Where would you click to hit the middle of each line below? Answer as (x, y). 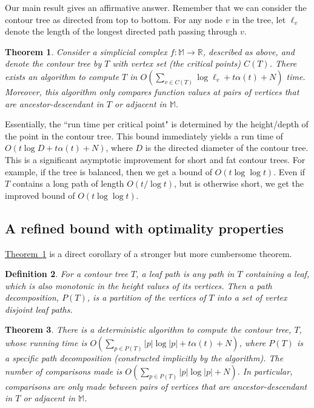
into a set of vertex (252, 297)
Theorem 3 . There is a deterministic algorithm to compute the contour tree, (148, 329)
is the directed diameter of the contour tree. (227, 148)
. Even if (289, 171)
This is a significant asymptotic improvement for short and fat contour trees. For (155, 159)
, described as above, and (249, 51)
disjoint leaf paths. (39, 309)
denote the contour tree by (53, 63)
